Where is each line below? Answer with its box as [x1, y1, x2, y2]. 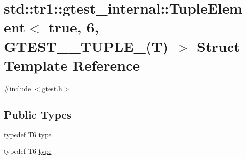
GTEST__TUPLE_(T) [4, 36, 169, 56]
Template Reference [4, 55, 140, 75]
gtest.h [42, 83, 62, 93]
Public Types [4, 107, 72, 122]
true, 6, [49, 17, 99, 37]
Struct [197, 36, 240, 56]
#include [4, 83, 31, 93]
